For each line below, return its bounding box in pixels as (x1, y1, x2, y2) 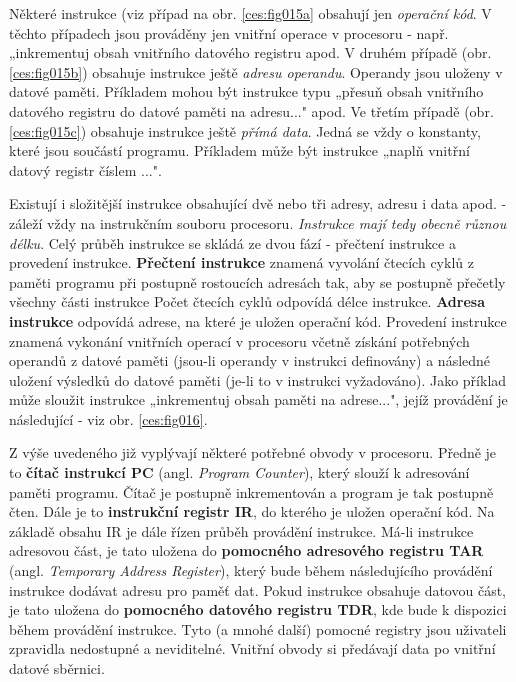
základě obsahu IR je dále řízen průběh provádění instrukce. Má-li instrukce (9, 520, 474, 541)
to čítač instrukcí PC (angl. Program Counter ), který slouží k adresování (9, 462, 470, 483)
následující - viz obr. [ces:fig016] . (9, 408, 208, 429)
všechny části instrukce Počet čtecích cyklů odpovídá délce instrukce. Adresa (9, 291, 486, 312)
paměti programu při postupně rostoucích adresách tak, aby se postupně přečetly (9, 271, 506, 292)
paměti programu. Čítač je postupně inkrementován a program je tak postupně (9, 481, 494, 502)
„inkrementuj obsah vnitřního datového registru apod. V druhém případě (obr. (9, 42, 492, 63)
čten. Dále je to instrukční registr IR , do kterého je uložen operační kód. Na (9, 501, 495, 522)
